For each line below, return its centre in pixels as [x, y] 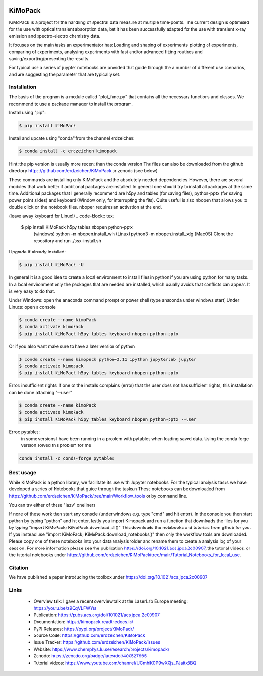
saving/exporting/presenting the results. [49, 59]
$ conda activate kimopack [51, 366]
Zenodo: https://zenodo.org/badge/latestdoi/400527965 [90, 656]
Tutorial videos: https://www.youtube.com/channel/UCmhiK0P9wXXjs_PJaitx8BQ [115, 663]
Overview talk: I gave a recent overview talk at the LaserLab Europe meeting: [110, 601]
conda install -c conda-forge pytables [67, 458]
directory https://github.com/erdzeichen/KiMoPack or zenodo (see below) [83, 170]
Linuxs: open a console [32, 307]
